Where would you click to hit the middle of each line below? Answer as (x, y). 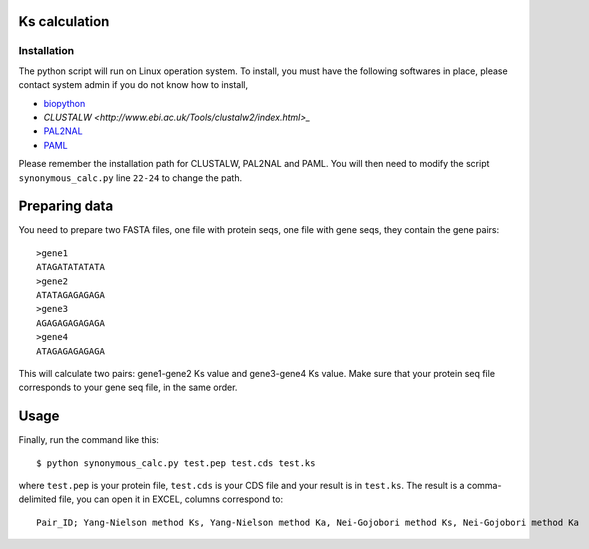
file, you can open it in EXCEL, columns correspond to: (171, 499)
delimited (37, 499)
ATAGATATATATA (70, 267)
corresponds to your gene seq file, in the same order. (128, 387)
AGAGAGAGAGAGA (70, 323)
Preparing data (66, 206)
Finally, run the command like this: (89, 440)
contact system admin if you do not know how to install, (133, 85)
